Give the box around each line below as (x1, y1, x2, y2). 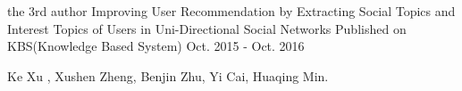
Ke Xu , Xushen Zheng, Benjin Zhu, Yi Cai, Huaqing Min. (7, 66, 329, 85)
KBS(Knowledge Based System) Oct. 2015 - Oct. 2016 (7, 37, 305, 55)
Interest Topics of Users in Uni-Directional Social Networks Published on (7, 19, 407, 37)
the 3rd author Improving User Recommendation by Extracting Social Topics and (7, 2, 456, 20)
